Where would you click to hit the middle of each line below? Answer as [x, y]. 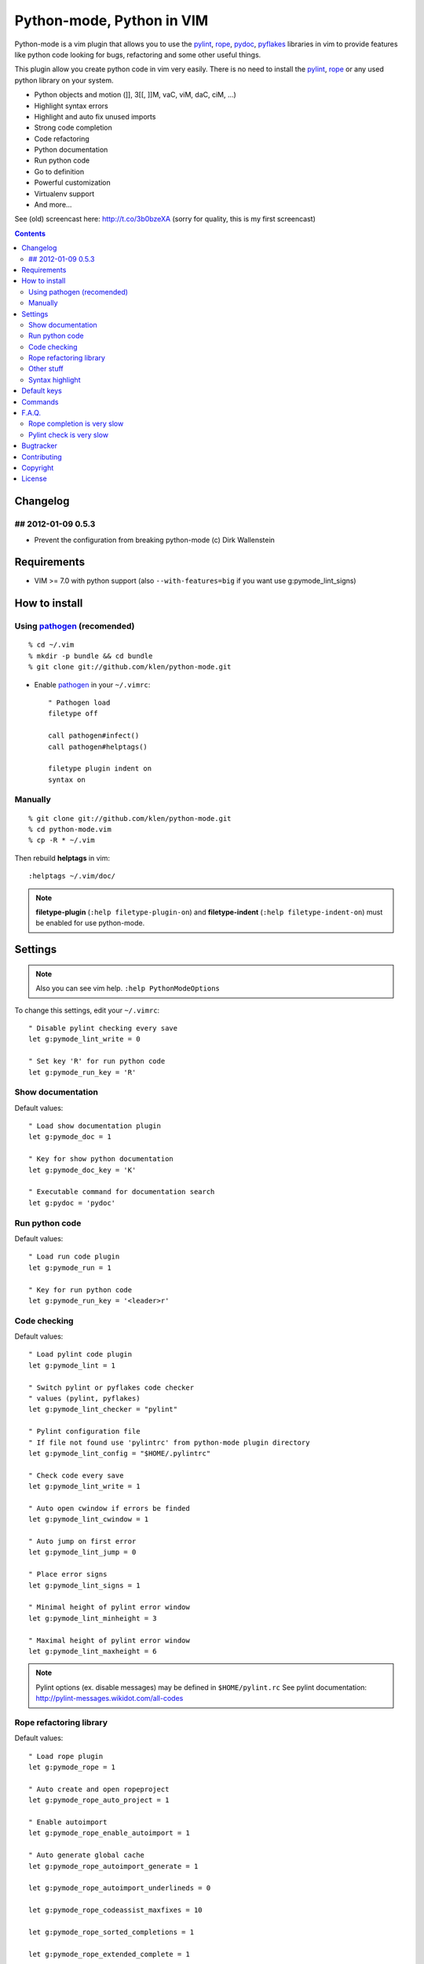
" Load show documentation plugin [95, 1126]
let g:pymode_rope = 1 [72, 1767]
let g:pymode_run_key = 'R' [82, 1072]
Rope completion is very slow [76, 423]
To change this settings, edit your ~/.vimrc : [87, 1010]
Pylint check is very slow [69, 434]
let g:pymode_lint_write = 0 [84, 1039]
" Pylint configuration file [84, 1431]
